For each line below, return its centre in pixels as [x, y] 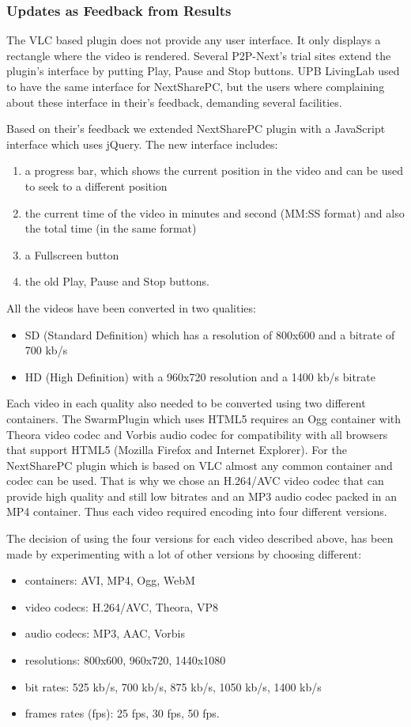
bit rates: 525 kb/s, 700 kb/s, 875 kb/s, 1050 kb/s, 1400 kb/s [173, 686]
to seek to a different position [96, 186]
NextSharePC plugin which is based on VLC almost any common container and [200, 465]
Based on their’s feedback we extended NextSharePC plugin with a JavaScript [196, 129]
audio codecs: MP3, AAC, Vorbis [105, 633]
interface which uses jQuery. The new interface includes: [142, 144]
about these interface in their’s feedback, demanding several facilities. [174, 102]
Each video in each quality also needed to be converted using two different [186, 403]
